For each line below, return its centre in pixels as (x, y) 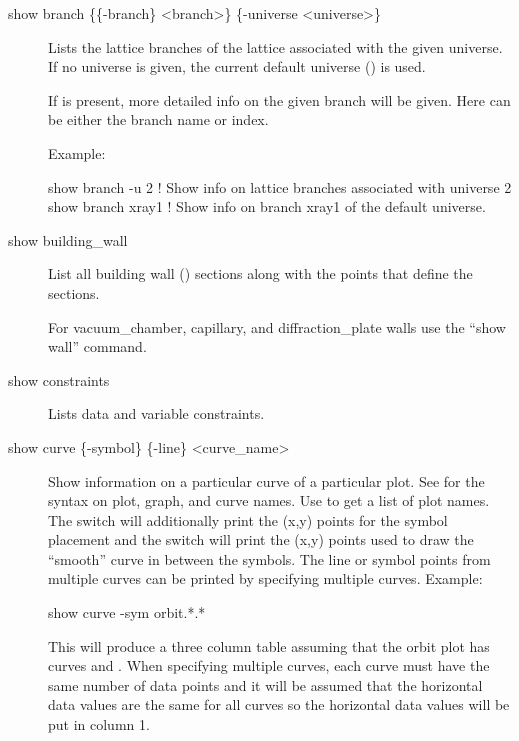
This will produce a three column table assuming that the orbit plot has (269, 645)
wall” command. (97, 346)
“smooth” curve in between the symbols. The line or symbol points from (269, 558)
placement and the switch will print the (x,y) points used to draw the (261, 539)
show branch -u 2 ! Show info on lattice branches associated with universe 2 (280, 186)
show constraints (59, 379)
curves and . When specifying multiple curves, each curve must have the (269, 665)
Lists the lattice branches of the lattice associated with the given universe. (275, 46)
